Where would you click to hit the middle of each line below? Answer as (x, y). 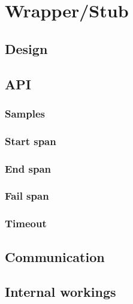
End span (28, 168)
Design (26, 48)
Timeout (26, 223)
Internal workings (61, 292)
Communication (55, 256)
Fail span (27, 196)
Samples (25, 113)
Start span (31, 141)
